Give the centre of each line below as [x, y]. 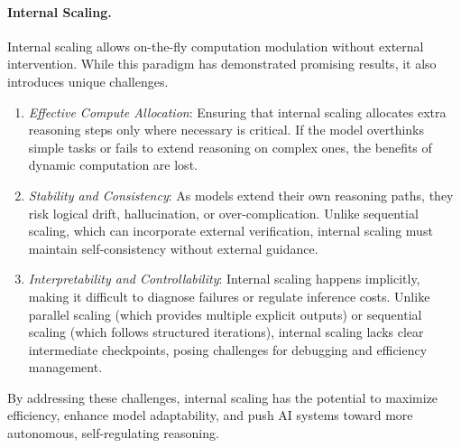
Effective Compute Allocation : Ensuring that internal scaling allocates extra [237, 112]
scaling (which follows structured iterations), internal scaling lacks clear [226, 332]
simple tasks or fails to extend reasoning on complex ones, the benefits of [230, 147]
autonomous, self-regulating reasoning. [113, 433]
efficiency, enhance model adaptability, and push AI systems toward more [210, 415]
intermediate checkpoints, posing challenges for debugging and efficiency [228, 349]
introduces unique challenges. [88, 81]
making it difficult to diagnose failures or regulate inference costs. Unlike [229, 296]
